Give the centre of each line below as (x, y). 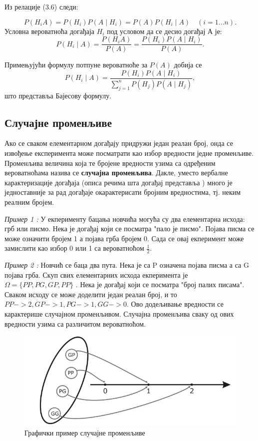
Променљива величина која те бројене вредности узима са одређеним (110, 163)
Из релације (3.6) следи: (41, 6)
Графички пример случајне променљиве (85, 433)
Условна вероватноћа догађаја (50, 31)
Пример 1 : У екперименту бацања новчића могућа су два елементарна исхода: (125, 219)
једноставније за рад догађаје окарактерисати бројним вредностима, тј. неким (123, 192)
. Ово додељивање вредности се (175, 304)
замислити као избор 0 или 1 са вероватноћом (74, 248)
